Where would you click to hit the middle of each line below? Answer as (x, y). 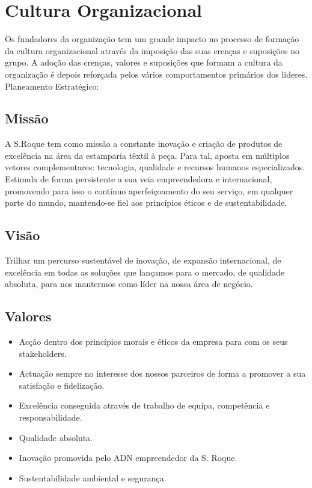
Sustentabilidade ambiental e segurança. (93, 477)
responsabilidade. (50, 417)
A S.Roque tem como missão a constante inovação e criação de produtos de (144, 144)
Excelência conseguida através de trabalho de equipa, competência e (144, 405)
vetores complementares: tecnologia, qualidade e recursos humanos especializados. (155, 167)
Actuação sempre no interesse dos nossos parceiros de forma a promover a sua (162, 373)
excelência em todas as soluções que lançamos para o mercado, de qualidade (145, 272)
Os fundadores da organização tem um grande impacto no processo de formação (152, 39)
